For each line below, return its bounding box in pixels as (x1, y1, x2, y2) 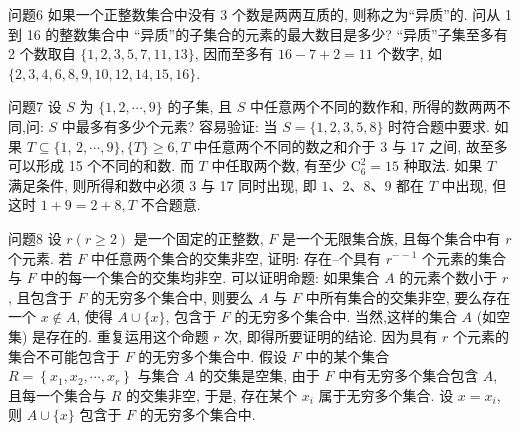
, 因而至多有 (194, 43, 274, 64)
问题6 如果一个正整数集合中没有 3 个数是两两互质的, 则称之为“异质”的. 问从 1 (8, 4, 512, 24)
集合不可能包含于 (8, 345, 120, 366)
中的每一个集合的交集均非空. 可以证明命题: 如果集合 (40, 267, 380, 288)
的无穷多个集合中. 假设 (138, 345, 287, 366)
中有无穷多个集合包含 (338, 365, 479, 386)
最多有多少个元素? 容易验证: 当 (75, 115, 278, 136)
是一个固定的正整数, (133, 227, 264, 248)
